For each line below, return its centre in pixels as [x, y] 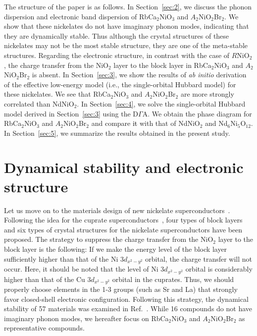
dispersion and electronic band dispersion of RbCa [80, 16]
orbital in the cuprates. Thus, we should [173, 279]
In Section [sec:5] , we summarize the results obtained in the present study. [117, 133]
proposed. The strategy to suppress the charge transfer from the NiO [109, 239]
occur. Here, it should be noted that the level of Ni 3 [84, 269]
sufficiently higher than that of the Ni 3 [64, 258]
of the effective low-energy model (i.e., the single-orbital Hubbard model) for [120, 84]
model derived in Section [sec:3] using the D [71, 113]
